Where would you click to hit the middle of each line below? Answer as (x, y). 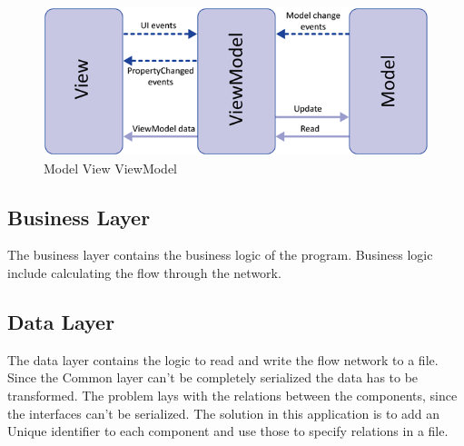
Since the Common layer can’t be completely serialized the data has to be (213, 377)
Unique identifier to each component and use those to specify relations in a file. (228, 431)
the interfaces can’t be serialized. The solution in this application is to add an (224, 413)
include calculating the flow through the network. (144, 273)
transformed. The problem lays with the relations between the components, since (232, 395)
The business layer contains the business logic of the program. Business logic (220, 255)
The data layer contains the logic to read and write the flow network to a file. (223, 359)
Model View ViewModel (110, 168)
